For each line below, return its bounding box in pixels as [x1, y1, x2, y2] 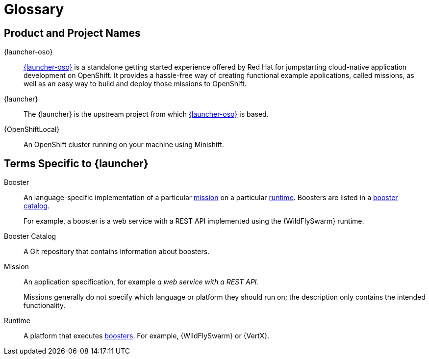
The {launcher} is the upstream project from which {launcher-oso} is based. [24, 110, 269, 119]
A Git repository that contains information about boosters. [24, 247, 210, 256]
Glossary [4, 1, 64, 18]
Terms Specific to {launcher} [4, 157, 149, 170]
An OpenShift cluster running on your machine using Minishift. [24, 140, 224, 149]
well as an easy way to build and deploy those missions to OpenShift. [24, 79, 247, 88]
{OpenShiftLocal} [4, 125, 60, 134]
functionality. [24, 301, 66, 310]
